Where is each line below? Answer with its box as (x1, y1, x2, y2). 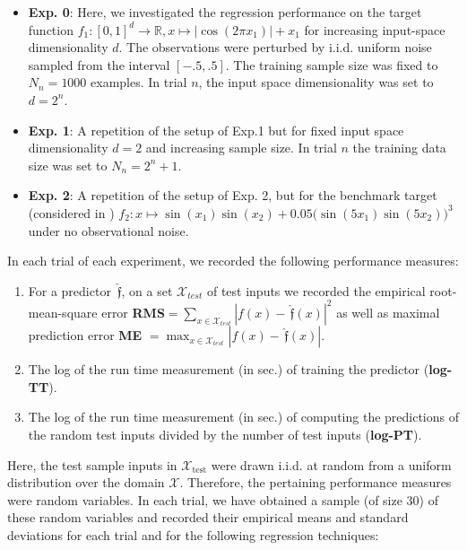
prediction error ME (28, 326, 143, 345)
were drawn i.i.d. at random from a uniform (211, 455, 452, 474)
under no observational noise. (28, 221, 189, 240)
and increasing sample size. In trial (145, 138, 337, 157)
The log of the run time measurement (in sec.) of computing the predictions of (28, 407, 460, 426)
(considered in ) (28, 203, 115, 222)
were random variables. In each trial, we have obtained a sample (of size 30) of (7, 490, 438, 509)
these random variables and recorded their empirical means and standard (7, 508, 409, 527)
